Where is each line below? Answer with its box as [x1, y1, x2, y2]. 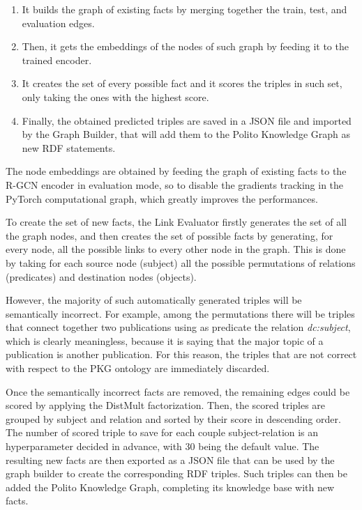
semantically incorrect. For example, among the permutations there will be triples [6, 306, 355, 320]
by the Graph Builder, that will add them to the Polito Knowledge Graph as [22, 127, 350, 141]
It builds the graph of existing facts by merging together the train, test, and [22, 2, 347, 16]
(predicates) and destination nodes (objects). [6, 269, 197, 284]
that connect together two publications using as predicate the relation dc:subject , [6, 320, 351, 334]
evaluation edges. [22, 15, 95, 30]
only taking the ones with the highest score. [22, 89, 209, 104]
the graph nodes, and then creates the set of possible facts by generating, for [6, 228, 333, 242]
